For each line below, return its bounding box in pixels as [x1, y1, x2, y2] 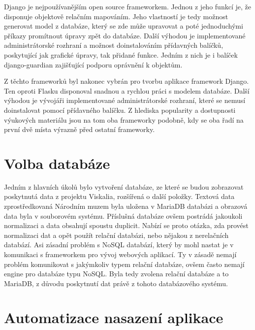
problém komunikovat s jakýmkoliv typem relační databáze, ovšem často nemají [4, 259, 245, 269]
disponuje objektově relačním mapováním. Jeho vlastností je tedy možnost [4, 11, 228, 21]
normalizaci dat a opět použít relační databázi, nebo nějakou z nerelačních [4, 230, 229, 240]
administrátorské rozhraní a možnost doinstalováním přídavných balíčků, [4, 40, 223, 50]
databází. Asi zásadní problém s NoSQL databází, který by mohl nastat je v [4, 239, 234, 250]
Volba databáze [4, 153, 110, 173]
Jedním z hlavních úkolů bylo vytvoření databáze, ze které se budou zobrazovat [4, 181, 244, 192]
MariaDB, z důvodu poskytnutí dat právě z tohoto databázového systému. [4, 278, 228, 288]
